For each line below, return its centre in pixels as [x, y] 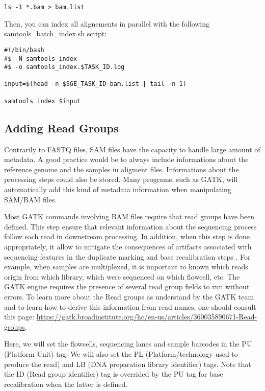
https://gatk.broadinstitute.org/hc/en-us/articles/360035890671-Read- [147, 317]
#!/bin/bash [24, 50]
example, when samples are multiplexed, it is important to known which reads [126, 267]
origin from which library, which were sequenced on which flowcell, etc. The [122, 276]
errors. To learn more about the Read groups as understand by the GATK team [129, 296]
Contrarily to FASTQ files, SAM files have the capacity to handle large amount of [132, 149]
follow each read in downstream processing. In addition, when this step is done [127, 236]
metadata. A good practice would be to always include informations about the [126, 159]
